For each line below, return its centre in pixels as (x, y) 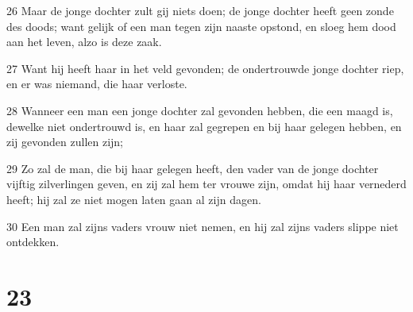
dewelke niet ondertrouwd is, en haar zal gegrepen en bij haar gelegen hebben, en (204, 126)
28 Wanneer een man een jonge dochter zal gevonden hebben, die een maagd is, (200, 110)
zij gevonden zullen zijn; (65, 142)
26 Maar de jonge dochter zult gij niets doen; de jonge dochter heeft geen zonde (200, 10)
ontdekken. (33, 242)
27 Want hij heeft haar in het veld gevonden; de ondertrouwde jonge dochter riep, (205, 68)
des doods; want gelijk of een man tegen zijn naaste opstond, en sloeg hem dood (201, 26)
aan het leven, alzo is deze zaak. (84, 42)
